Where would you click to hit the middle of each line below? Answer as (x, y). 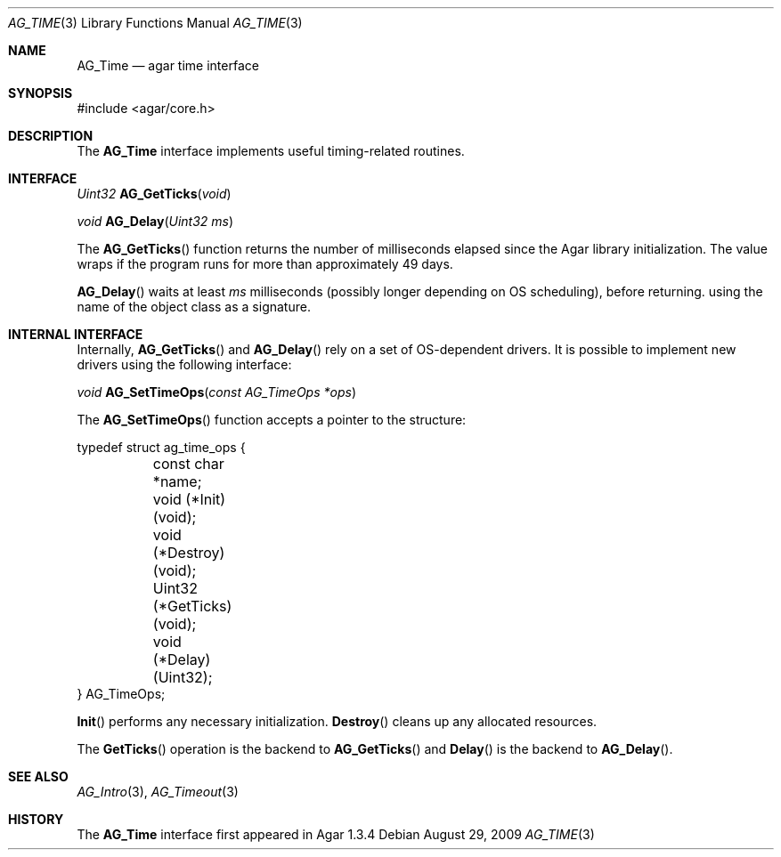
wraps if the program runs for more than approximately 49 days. (265, 264)
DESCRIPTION (51, 136)
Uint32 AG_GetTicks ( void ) (154, 194)
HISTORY (36, 819)
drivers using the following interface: (184, 364)
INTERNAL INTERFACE (76, 334)
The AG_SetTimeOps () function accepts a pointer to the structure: (272, 420)
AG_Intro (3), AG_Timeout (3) (158, 792)
